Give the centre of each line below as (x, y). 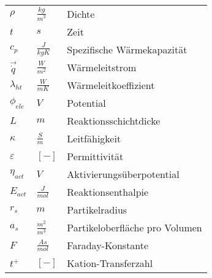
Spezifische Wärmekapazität (127, 49)
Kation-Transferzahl (110, 263)
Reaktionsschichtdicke (114, 121)
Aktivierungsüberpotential (123, 174)
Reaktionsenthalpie (108, 192)
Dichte (81, 14)
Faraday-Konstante (108, 245)
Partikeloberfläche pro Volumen (134, 228)
